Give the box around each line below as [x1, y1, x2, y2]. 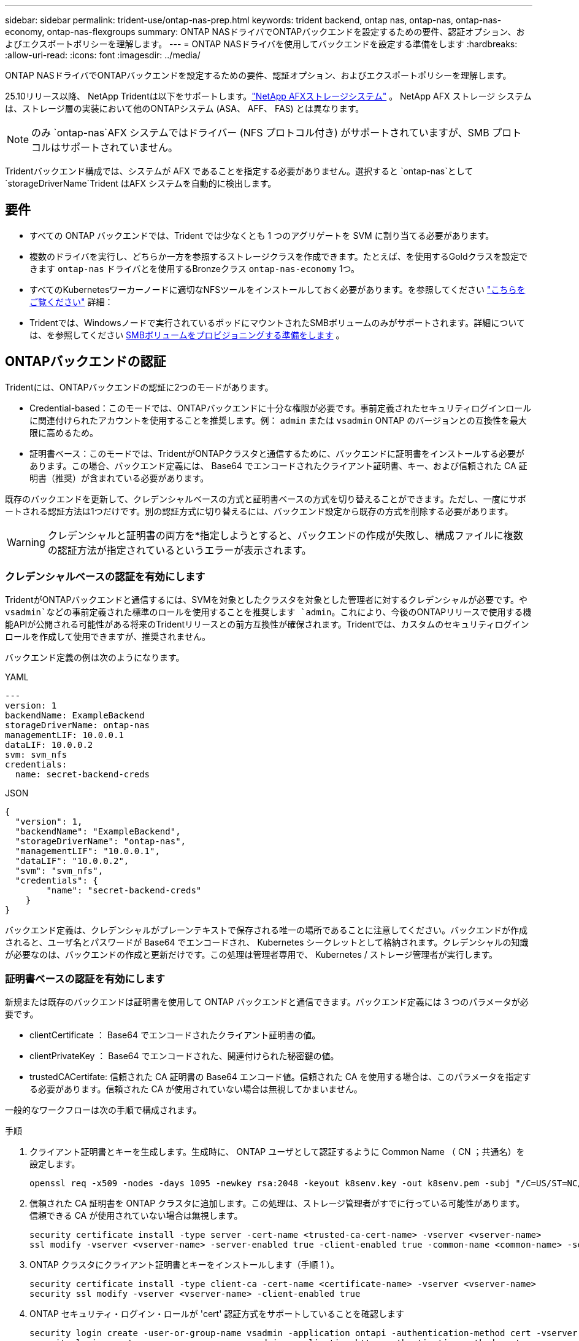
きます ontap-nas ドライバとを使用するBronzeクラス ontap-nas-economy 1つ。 [29, 263, 360, 274]
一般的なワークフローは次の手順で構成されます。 [5, 1105, 202, 1116]
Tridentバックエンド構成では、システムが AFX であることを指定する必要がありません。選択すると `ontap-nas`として [5, 166, 474, 176]
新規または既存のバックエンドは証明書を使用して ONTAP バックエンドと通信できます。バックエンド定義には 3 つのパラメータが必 [5, 997, 529, 1008]
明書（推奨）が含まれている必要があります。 [29, 472, 209, 483]
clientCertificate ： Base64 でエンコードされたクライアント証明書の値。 [29, 1030, 321, 1041]
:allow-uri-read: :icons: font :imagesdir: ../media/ [5, 50, 201, 60]
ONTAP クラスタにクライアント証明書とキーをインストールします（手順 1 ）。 [29, 1259, 340, 1270]
